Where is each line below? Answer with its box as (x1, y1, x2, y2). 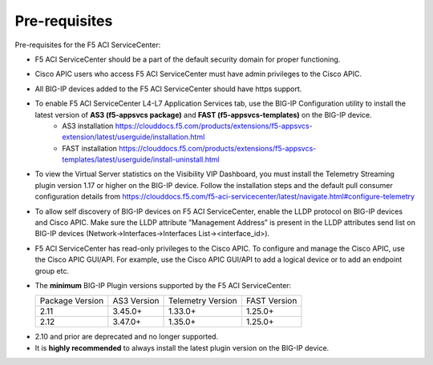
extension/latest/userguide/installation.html (62, 132, 205, 142)
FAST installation (62, 143, 118, 153)
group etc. (34, 266, 70, 275)
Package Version (39, 295, 104, 307)
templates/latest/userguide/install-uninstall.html (62, 154, 220, 164)
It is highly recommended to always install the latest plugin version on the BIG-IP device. (34, 343, 330, 352)
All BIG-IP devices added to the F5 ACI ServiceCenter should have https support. (34, 84, 302, 94)
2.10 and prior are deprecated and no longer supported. (34, 332, 219, 342)
